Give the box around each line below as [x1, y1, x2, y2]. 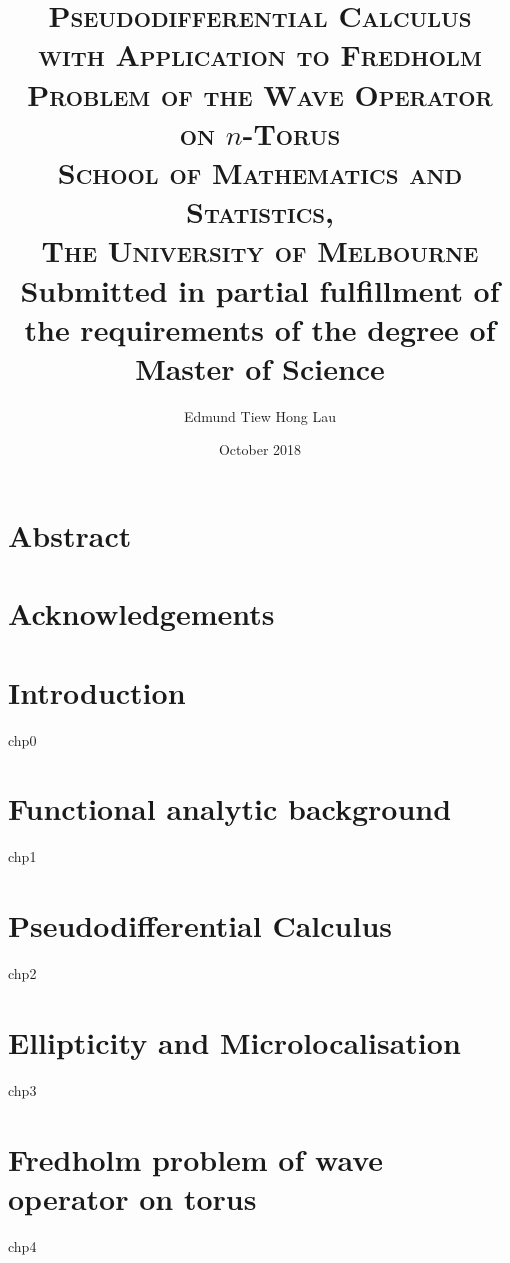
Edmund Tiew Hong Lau [183, 405, 337, 426]
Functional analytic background [8, 788, 452, 829]
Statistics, [186, 191, 334, 232]
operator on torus [8, 1177, 257, 1218]
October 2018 [218, 439, 302, 460]
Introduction [8, 671, 186, 712]
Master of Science [135, 347, 385, 388]
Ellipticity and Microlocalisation [8, 1021, 461, 1062]
